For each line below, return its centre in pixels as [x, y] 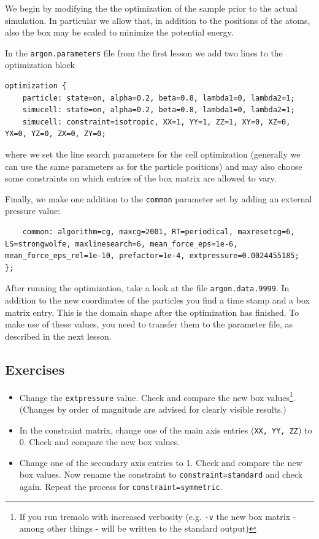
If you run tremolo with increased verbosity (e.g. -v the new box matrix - [158, 516]
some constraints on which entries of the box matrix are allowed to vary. [141, 178]
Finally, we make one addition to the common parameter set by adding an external [159, 198]
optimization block [40, 65]
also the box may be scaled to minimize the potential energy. [119, 32]
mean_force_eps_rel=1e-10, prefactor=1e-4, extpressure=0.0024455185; [152, 256]
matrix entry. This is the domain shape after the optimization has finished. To [152, 312]
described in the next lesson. [58, 336]
